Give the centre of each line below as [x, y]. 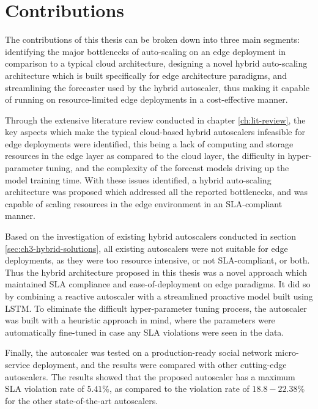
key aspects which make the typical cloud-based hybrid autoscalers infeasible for [155, 132]
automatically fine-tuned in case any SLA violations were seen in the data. [145, 332]
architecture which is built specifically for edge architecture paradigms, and [146, 75]
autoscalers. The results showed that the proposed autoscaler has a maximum [150, 376]
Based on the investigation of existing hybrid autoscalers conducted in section [150, 236]
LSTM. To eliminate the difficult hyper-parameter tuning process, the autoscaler [156, 308]
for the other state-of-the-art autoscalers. [82, 400]
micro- [287, 352]
